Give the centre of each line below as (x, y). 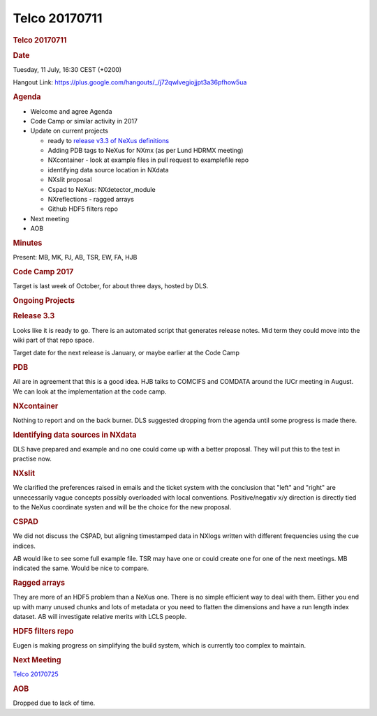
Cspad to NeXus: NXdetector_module (102, 189)
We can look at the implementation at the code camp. (90, 391)
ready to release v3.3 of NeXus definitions (109, 140)
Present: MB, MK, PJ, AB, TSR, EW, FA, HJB (75, 258)
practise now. (32, 459)
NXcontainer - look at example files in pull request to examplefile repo (148, 160)
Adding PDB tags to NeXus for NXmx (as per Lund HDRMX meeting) (146, 151)
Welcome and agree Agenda (71, 111)
